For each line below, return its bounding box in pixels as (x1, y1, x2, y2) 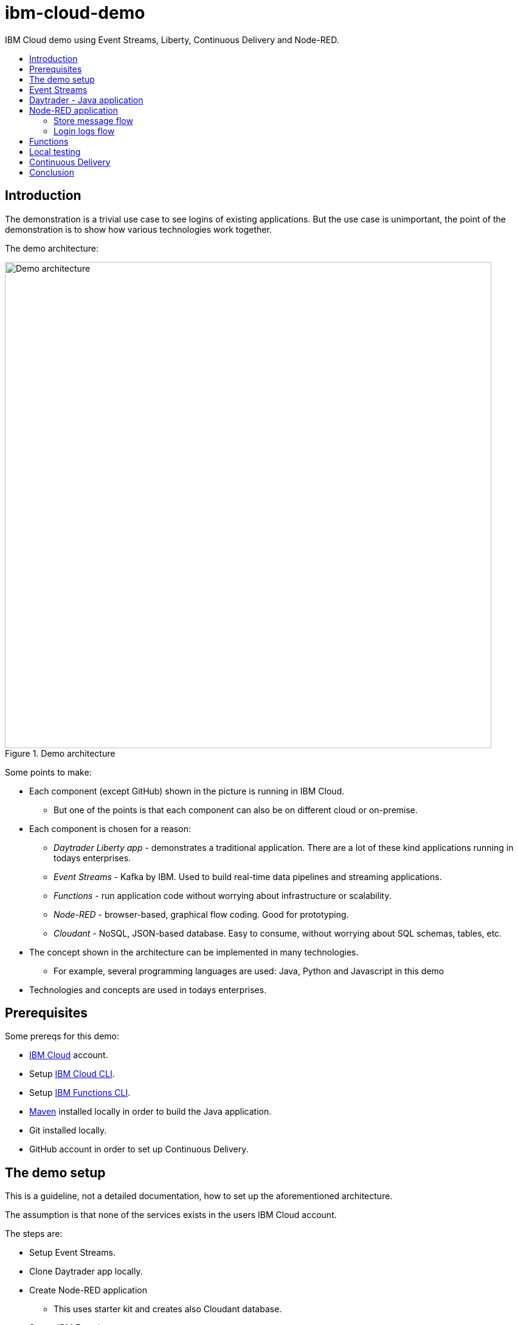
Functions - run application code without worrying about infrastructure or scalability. (54, 890, 392, 901)
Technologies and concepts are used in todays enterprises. (29, 984, 267, 995)
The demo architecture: (5, 243, 99, 253)
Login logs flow (54, 125, 115, 136)
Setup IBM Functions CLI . (29, 1087, 131, 1098)
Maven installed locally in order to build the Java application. (29, 1106, 272, 1117)
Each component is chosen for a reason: (29, 823, 191, 834)
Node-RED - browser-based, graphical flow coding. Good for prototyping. (54, 909, 349, 920)
